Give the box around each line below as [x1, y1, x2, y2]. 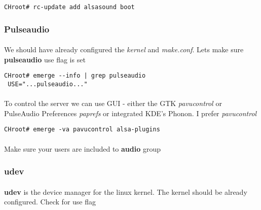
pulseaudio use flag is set [4, 54, 86, 64]
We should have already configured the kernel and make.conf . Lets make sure [4, 44, 244, 55]
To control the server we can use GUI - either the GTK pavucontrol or [4, 98, 222, 109]
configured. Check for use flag [4, 196, 96, 207]
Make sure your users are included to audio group [4, 143, 161, 154]
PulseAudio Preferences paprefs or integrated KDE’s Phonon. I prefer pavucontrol [4, 108, 257, 118]
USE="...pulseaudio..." [8, 80, 88, 88]
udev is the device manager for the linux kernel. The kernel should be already [4, 186, 247, 197]
